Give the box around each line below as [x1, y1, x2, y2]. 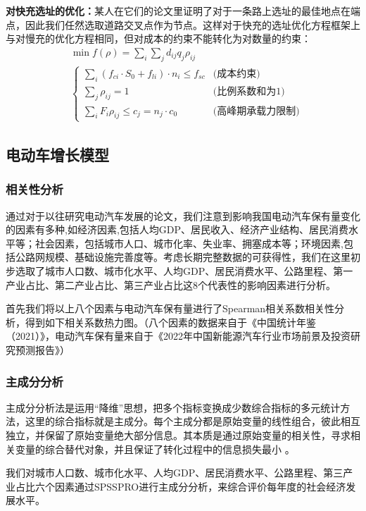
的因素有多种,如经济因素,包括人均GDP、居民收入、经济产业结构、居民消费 [6, 222, 349, 237]
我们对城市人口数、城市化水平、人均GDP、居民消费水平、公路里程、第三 [6, 465, 343, 480]
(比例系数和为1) [213, 86, 285, 97]
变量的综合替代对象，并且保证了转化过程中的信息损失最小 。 [15, 441, 295, 456]
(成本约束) [213, 68, 260, 79]
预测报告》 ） [15, 342, 70, 357]
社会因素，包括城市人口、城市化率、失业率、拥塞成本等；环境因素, [34, 235, 343, 250]
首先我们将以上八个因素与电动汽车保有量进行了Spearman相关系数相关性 [6, 301, 335, 316]
